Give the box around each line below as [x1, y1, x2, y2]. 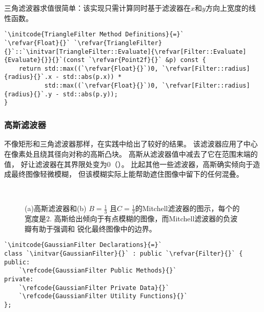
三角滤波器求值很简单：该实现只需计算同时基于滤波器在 [4, 3, 191, 13]
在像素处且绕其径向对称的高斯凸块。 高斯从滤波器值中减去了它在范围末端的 [4, 148, 258, 159]
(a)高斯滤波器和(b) [25, 203, 87, 214]
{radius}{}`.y [4, 90, 52, 98]
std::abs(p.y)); [63, 90, 118, 98]
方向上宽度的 [205, 3, 249, 13]
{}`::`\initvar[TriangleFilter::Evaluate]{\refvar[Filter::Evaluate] [4, 48, 247, 55]
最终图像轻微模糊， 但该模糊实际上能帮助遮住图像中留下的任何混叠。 [11, 169, 243, 179]
